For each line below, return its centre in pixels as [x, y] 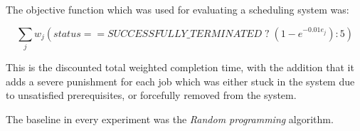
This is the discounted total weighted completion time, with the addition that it [180, 67]
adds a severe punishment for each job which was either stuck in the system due [180, 81]
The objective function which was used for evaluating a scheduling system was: [178, 9]
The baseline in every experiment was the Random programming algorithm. [170, 119]
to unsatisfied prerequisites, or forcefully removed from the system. [151, 95]
